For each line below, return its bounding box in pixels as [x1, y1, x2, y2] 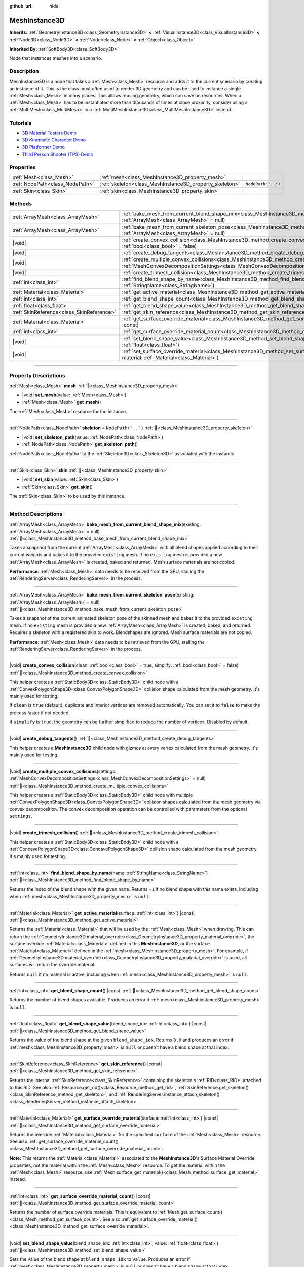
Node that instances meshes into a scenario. [9, 55, 102, 61]
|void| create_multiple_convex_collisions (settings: [9, 768, 117, 774]
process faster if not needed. [9, 710, 70, 716]
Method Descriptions [9, 510, 63, 517]
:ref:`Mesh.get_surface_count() [158, 1209, 223, 1215]
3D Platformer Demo [22, 144, 65, 150]
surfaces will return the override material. [9, 962, 96, 968]
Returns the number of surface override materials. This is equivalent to [9, 1209, 157, 1215]
